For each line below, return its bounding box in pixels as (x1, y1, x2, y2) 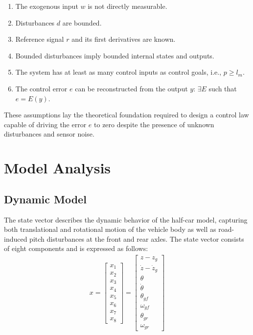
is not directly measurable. (88, 1, 167, 11)
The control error (15, 83, 68, 93)
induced (4, 233, 27, 244)
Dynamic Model (4, 191, 87, 206)
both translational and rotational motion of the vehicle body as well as (4, 224, 216, 234)
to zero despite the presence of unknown (94, 119, 214, 129)
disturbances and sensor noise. (4, 129, 94, 139)
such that (208, 83, 237, 93)
